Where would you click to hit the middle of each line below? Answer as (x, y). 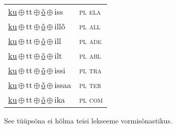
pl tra (91, 70)
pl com (91, 99)
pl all (90, 26)
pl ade (91, 41)
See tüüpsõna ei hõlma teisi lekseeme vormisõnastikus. (88, 120)
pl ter (90, 85)
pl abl (90, 55)
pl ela (90, 11)
